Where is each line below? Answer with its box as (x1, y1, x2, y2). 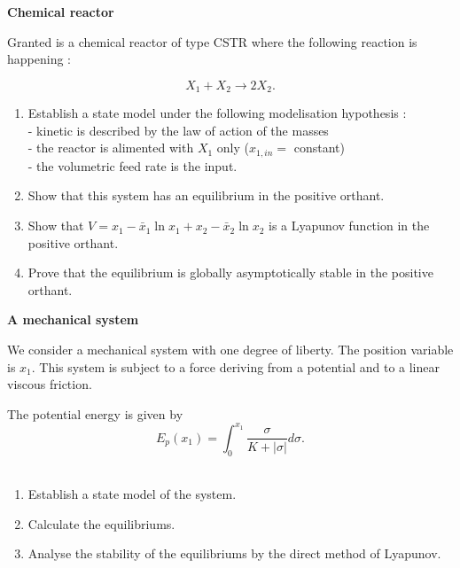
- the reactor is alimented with (27, 138, 194, 157)
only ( (216, 138, 249, 157)
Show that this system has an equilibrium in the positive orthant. (27, 186, 385, 205)
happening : (7, 50, 71, 68)
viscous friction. (7, 375, 92, 393)
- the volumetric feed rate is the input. (27, 156, 238, 175)
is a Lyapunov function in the (269, 216, 430, 235)
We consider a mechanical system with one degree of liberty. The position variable (7, 340, 454, 359)
